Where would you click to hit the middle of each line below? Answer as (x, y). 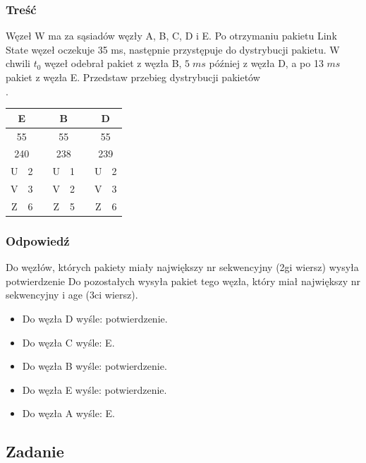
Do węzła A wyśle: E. (68, 413)
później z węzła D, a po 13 (266, 63)
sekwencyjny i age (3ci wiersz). (72, 295)
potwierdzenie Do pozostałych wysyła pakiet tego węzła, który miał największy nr (183, 281)
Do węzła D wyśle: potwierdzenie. (95, 318)
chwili (18, 63)
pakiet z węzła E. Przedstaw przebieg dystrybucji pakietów (133, 77)
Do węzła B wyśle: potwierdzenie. (94, 366)
